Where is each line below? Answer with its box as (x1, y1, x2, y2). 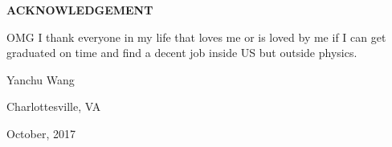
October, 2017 (6, 125, 76, 141)
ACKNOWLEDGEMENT (6, 2, 153, 18)
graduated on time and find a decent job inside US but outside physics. (6, 44, 357, 61)
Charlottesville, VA (6, 98, 101, 115)
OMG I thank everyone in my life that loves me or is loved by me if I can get (6, 28, 386, 45)
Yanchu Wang (6, 71, 75, 88)
